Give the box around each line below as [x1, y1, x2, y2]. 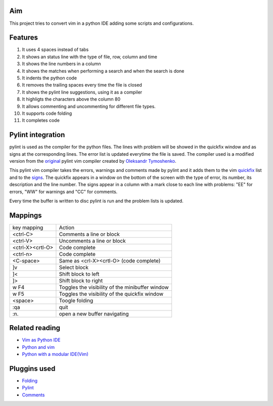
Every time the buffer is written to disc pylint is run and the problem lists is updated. [9, 198, 184, 204]
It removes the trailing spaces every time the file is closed [22, 82, 143, 88]
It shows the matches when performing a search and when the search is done [22, 68, 185, 74]
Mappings [9, 211, 42, 219]
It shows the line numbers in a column [22, 61, 101, 67]
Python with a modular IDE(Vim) [22, 351, 88, 357]
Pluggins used [9, 364, 56, 373]
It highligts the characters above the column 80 [22, 96, 121, 102]
